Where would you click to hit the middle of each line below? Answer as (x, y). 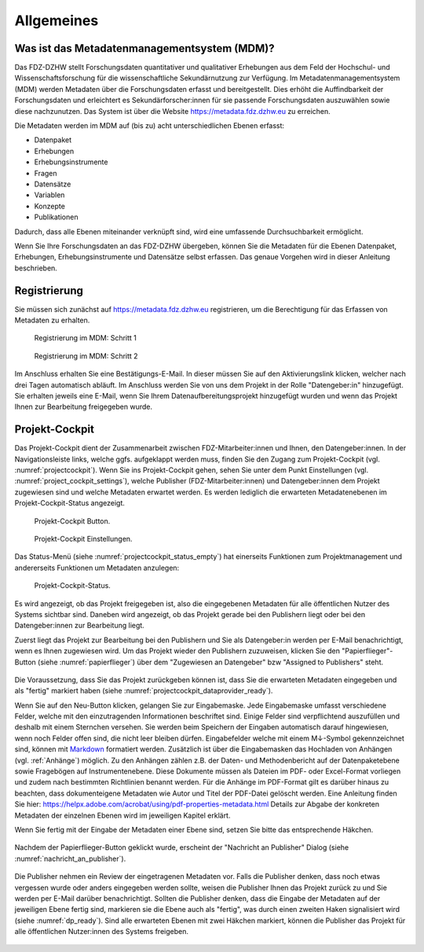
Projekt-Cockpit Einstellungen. (83, 538)
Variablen (49, 195)
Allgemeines (57, 20)
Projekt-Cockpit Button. (72, 521)
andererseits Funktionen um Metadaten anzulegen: (97, 568)
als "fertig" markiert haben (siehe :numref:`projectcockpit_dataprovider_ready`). (144, 691)
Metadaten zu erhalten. (52, 320)
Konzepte (50, 206)
